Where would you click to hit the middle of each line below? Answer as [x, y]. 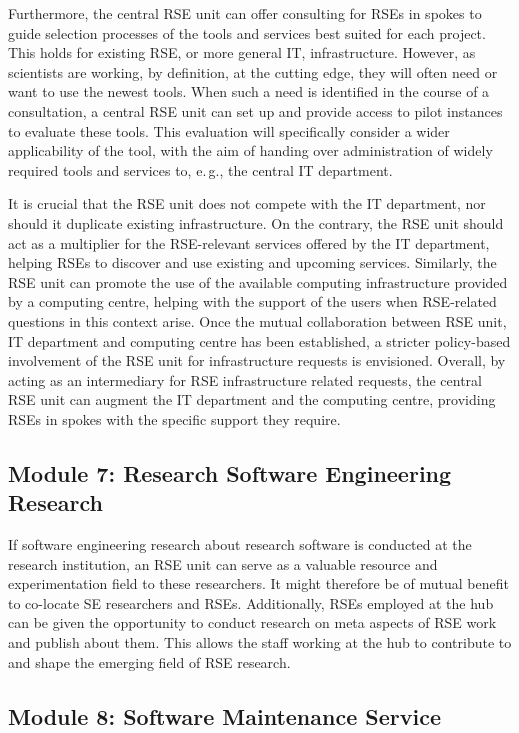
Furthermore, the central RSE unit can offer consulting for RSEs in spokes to [245, 13]
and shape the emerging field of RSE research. [149, 661]
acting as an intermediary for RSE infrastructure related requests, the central [245, 379]
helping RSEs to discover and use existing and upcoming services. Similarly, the [252, 262]
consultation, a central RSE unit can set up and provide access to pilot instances [255, 110]
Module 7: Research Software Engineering [230, 472]
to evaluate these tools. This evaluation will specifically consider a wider [229, 130]
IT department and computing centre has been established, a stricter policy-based [259, 340]
